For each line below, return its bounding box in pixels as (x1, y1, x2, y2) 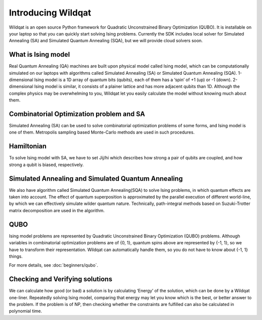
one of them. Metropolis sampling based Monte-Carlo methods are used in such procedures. (9, 129, 195, 135)
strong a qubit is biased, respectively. (9, 162, 84, 168)
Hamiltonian (9, 142, 47, 151)
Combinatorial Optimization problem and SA (9, 110, 145, 118)
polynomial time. (9, 308, 42, 314)
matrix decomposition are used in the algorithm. (9, 207, 105, 213)
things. (9, 253, 23, 259)
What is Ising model (9, 51, 70, 59)
